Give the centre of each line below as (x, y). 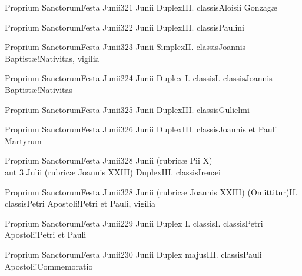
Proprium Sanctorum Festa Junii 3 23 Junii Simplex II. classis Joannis (125, 47)
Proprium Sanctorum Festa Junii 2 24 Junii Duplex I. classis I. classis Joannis (139, 78)
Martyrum (23, 140)
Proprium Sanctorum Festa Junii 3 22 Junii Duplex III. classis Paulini (125, 27)
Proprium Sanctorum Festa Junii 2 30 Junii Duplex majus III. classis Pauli (133, 254)
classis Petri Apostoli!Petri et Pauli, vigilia (80, 203)
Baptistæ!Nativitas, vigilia (52, 58)
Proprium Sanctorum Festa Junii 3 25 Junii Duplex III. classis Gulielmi (127, 109)
